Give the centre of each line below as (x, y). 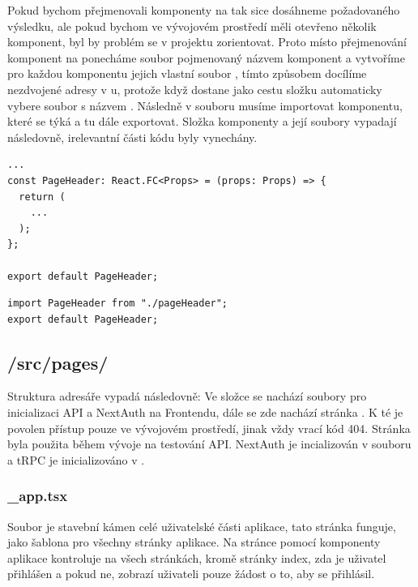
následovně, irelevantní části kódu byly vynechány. (132, 137)
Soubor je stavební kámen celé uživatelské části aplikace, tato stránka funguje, (202, 526)
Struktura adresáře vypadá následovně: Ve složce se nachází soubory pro (187, 396)
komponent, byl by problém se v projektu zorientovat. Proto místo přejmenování (207, 42)
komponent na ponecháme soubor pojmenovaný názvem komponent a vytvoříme (206, 57)
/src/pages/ (58, 362)
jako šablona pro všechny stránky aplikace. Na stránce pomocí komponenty (194, 542)
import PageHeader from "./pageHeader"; (118, 304)
